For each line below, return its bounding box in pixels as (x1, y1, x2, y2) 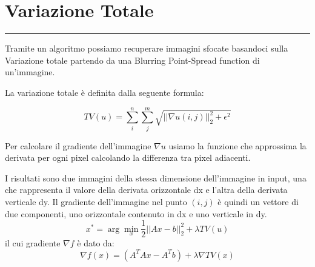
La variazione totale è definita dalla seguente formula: (5, 86, 204, 98)
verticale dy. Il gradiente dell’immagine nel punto (5, 195, 187, 208)
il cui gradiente (5, 237, 61, 249)
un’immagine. (5, 66, 55, 78)
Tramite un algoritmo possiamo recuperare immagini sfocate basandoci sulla (5, 42, 288, 55)
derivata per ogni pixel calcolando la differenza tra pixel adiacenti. (5, 151, 251, 164)
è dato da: (77, 237, 114, 249)
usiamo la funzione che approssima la (168, 139, 307, 152)
